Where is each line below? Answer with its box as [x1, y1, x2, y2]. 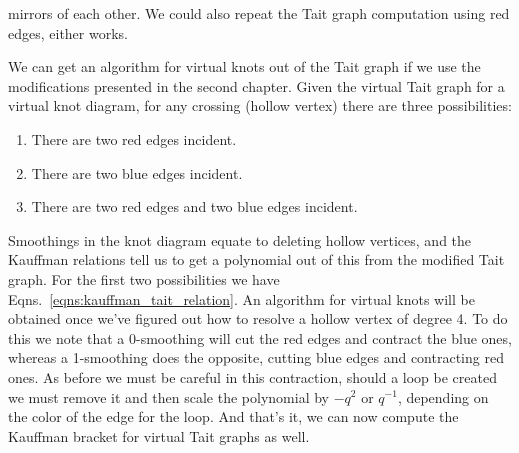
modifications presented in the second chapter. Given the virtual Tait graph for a [8, 75, 505, 96]
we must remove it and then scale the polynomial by [8, 386, 329, 407]
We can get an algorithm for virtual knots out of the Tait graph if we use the [8, 56, 481, 77]
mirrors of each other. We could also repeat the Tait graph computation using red [8, 3, 510, 23]
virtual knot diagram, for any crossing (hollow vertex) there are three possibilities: [8, 95, 512, 116]
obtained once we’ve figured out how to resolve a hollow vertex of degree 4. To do [8, 308, 508, 329]
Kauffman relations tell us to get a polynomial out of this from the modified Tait [8, 249, 505, 270]
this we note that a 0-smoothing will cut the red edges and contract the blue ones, [8, 327, 512, 348]
